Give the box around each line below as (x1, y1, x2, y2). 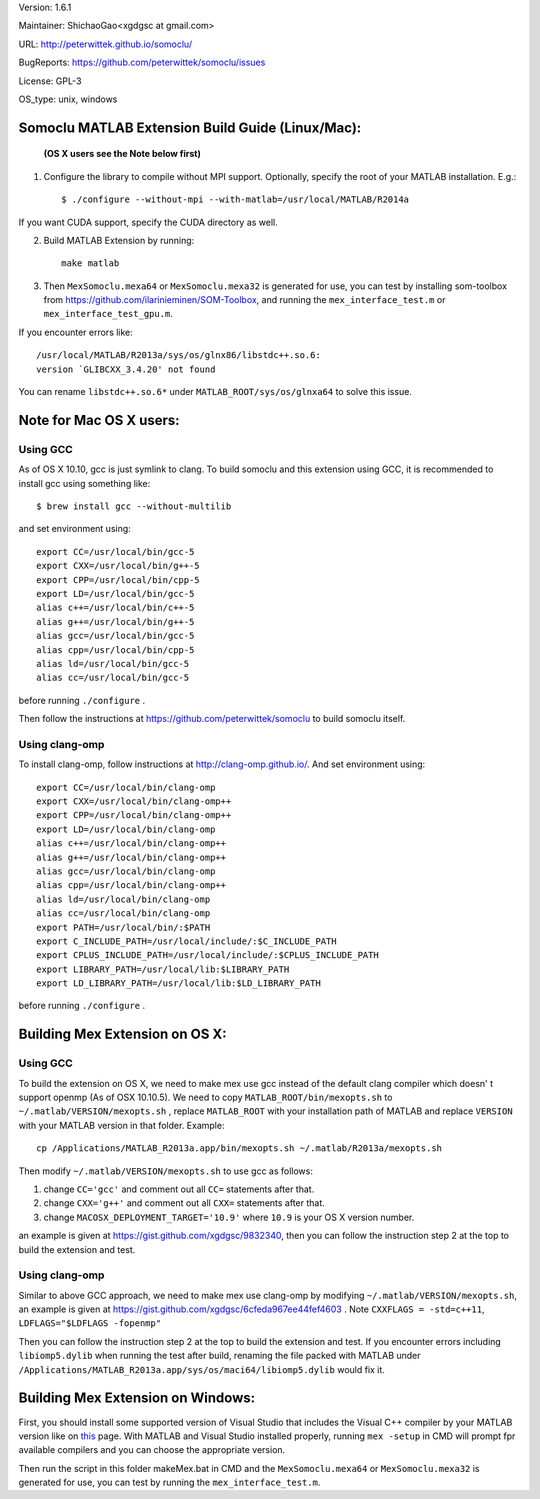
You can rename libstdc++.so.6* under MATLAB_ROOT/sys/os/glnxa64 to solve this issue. (18, 386, 412, 398)
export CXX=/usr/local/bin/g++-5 (36, 560, 200, 572)
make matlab (61, 258, 120, 269)
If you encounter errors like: (18, 326, 134, 338)
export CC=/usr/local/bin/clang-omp (36, 781, 216, 793)
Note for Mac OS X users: (18, 411, 180, 429)
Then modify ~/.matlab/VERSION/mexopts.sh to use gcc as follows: (18, 1165, 314, 1177)
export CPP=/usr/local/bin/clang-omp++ (36, 810, 232, 821)
